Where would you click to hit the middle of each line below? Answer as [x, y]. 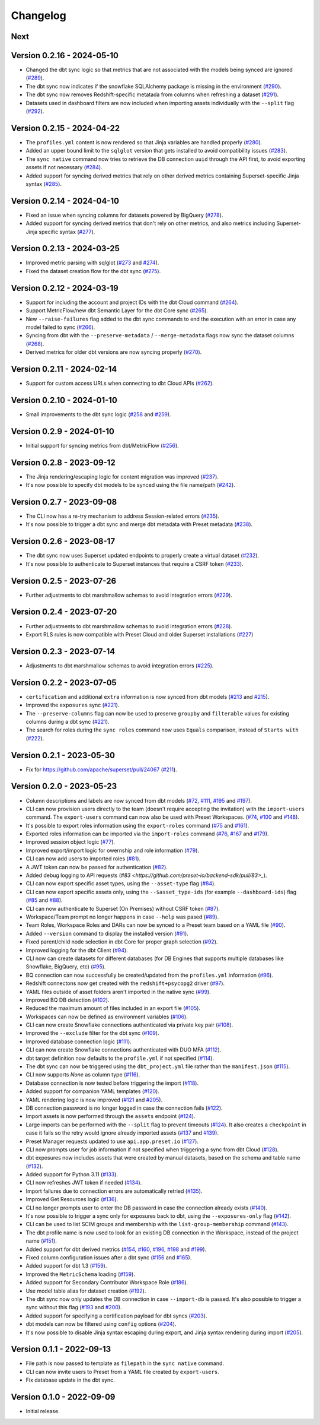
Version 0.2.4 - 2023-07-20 [64, 612]
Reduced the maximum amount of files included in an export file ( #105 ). [113, 1008]
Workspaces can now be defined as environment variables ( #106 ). [107, 1016]
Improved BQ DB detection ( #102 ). [68, 1000]
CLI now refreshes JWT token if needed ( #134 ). [84, 1183]
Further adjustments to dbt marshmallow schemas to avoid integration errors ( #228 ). [129, 626]
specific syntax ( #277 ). [67, 232]
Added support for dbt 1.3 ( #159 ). [66, 1266]
